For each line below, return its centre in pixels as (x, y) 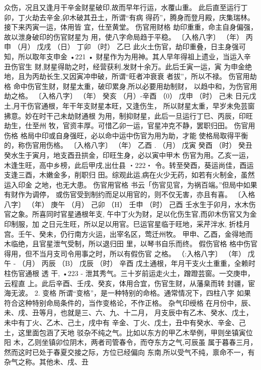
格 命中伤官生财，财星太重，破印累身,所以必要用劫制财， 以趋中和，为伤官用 (131, 86)
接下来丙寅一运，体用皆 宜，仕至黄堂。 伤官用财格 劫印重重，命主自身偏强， (131, 27)
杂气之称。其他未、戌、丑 (46, 362)
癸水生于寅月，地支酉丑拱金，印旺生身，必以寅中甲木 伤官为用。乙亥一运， (128, 155)
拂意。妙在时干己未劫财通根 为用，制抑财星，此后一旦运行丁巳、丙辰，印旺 (128, 115)
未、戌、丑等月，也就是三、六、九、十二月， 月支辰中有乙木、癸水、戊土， (128, 312)
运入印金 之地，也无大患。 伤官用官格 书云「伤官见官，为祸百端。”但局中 (124, 184)
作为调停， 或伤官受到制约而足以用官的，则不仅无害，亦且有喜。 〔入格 (137, 194)
